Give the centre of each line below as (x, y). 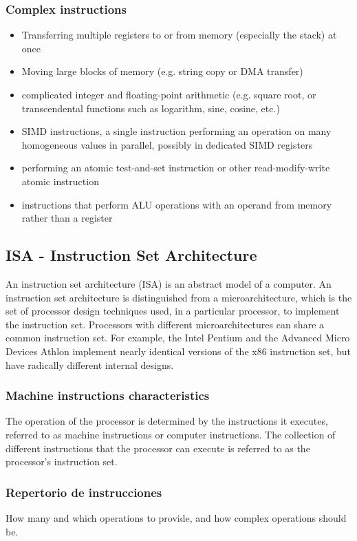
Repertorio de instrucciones (84, 492)
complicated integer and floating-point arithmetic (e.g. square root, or (169, 94)
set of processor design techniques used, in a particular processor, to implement (173, 311)
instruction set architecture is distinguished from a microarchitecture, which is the (179, 297)
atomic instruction (60, 181)
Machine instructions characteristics (108, 395)
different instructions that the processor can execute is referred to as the (158, 448)
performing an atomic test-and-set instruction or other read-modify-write (176, 168)
